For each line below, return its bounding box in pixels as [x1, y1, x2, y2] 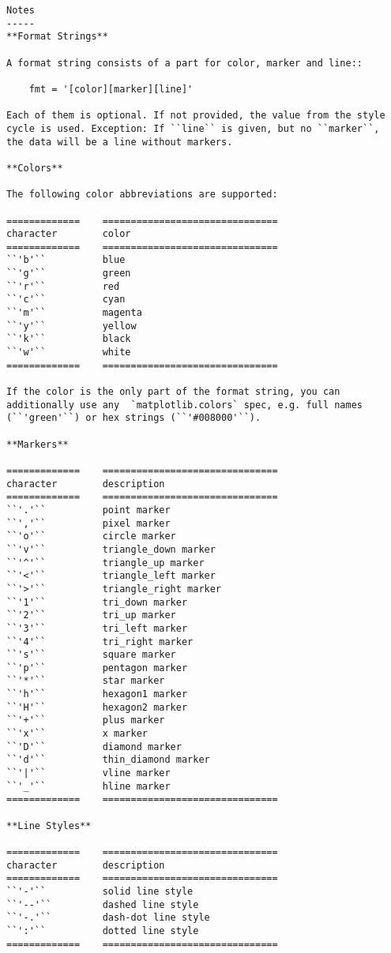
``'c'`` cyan [6, 294, 126, 306]
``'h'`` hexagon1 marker [6, 688, 188, 700]
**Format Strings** [6, 31, 108, 43]
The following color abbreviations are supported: [6, 189, 278, 201]
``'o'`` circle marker [6, 531, 176, 542]
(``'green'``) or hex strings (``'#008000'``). [6, 412, 261, 424]
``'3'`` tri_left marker [6, 622, 188, 634]
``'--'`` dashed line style [6, 899, 199, 910]
